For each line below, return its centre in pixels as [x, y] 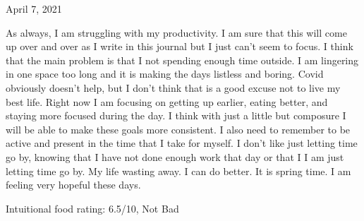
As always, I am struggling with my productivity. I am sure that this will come [176, 32]
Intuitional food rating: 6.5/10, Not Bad [92, 208]
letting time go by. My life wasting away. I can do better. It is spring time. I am [178, 171]
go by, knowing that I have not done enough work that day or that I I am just [175, 156]
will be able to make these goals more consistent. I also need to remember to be [178, 129]
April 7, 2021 [34, 8]
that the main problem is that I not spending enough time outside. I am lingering [182, 60]
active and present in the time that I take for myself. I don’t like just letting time [182, 143]
